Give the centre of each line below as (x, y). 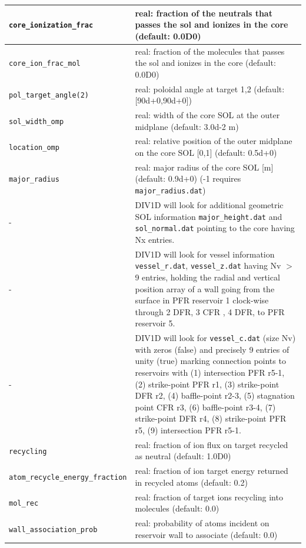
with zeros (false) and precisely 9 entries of (212, 349)
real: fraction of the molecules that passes (210, 51)
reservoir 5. (155, 323)
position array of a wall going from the (205, 288)
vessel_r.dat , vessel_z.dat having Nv (208, 265)
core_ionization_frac (51, 26)
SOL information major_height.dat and (209, 216)
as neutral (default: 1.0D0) (183, 456)
